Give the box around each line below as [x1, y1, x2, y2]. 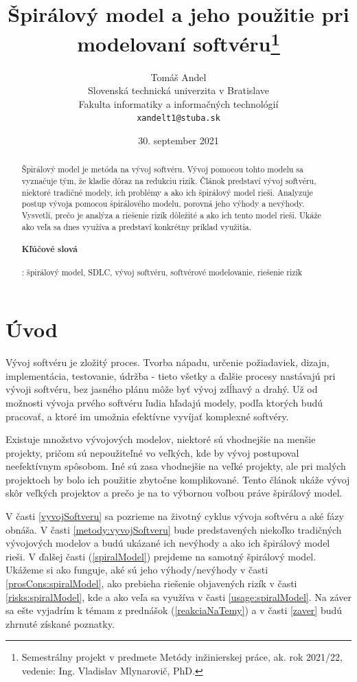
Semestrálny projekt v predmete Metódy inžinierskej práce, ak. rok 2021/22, [21, 650, 343, 664]
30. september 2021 [138, 133, 219, 148]
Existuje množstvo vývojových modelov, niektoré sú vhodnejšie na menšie [5, 432, 316, 446]
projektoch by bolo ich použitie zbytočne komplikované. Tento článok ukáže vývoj [5, 472, 350, 486]
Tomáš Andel [150, 69, 207, 84]
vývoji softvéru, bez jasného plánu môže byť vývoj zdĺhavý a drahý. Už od [5, 382, 318, 396]
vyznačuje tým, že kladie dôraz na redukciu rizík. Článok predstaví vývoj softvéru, [21, 175, 316, 187]
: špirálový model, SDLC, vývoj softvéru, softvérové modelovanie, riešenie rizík [21, 266, 303, 277]
